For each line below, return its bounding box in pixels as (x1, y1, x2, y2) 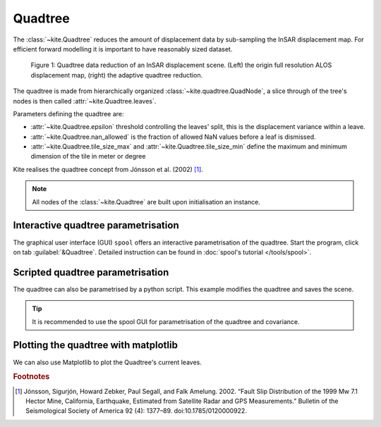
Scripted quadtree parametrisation (13, 266, 169, 278)
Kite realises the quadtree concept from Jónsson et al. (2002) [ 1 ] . (13, 165, 204, 173)
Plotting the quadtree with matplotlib (13, 339, 178, 352)
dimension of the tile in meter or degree (30, 152, 146, 161)
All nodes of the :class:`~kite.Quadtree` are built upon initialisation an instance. (32, 197, 260, 206)
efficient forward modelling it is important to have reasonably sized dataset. (13, 44, 233, 53)
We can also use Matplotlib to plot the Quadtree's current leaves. (13, 358, 202, 366)
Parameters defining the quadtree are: (13, 109, 124, 118)
